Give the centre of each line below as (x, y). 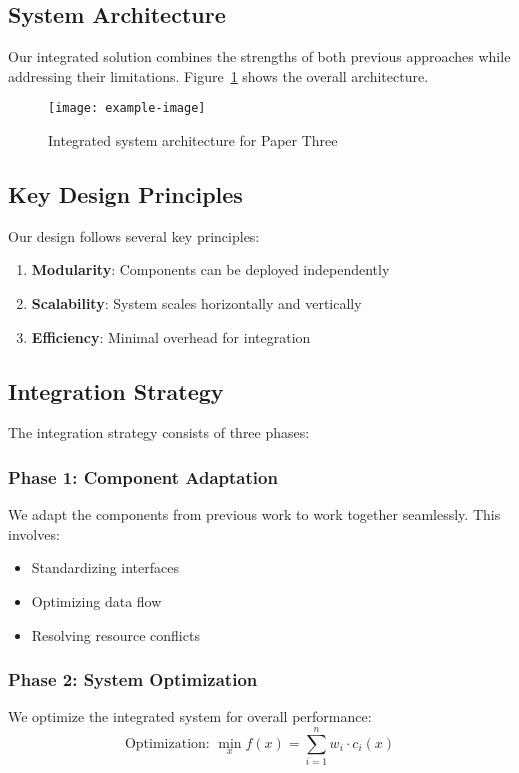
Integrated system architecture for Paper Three (193, 140)
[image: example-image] (127, 108)
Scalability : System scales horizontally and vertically (196, 303)
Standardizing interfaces (105, 567)
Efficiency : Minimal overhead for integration (171, 336)
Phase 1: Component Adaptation (143, 476)
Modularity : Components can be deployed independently (210, 269)
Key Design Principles (125, 194)
